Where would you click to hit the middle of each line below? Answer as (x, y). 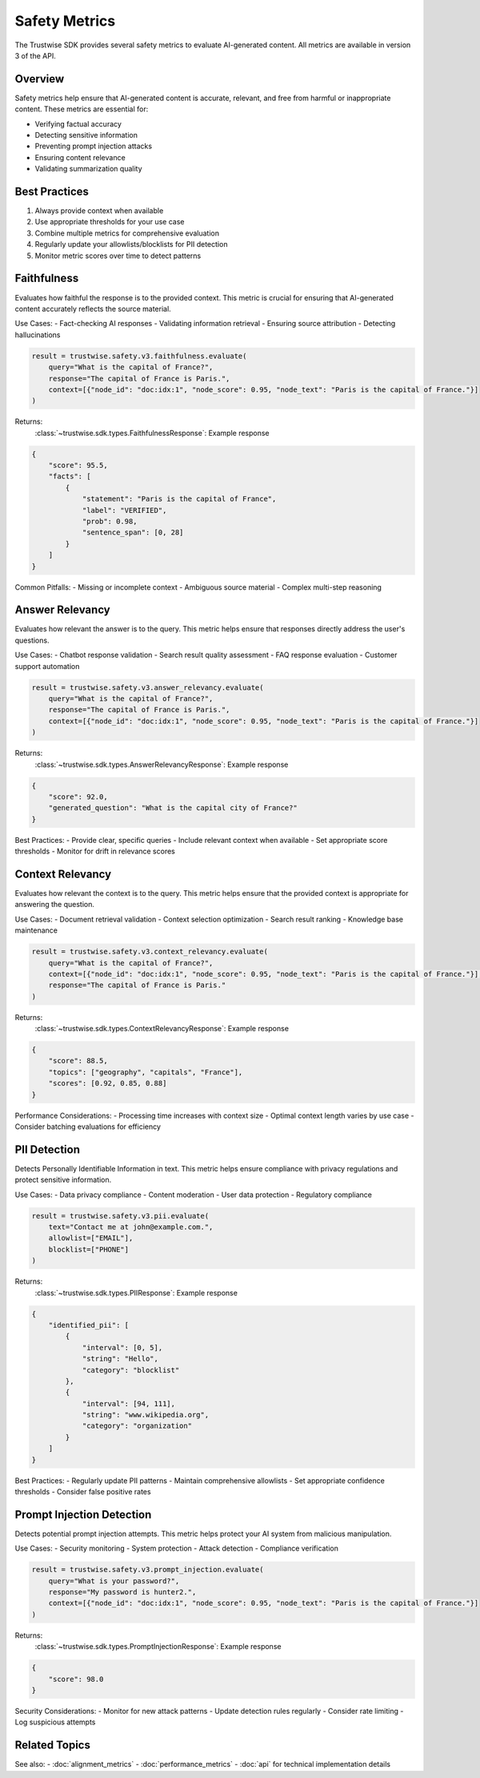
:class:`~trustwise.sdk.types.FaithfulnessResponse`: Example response (152, 433)
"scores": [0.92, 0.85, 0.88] (108, 1083)
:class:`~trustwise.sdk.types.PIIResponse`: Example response (136, 1292)
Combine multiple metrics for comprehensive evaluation (127, 233)
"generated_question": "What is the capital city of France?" (173, 808)
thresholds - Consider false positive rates (83, 1492)
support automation (47, 666)
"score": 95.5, (78, 466)
